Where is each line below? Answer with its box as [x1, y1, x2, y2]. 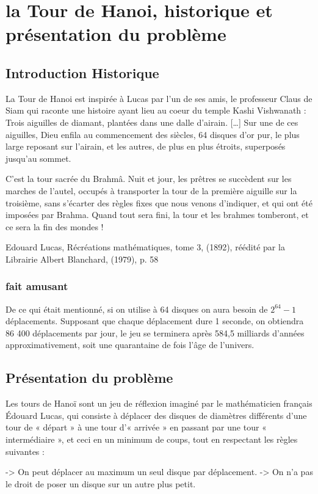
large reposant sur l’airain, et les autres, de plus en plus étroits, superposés [5, 140, 286, 153]
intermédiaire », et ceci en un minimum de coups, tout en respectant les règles [5, 433, 298, 446]
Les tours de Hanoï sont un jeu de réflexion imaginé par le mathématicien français [5, 397, 313, 410]
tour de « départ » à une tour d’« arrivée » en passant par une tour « [5, 421, 267, 434]
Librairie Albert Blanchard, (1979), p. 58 [5, 252, 159, 265]
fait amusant [5, 278, 68, 294]
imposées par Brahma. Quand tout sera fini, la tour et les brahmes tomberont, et [5, 208, 309, 221]
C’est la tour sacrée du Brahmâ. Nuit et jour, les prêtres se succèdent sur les [5, 172, 292, 185]
